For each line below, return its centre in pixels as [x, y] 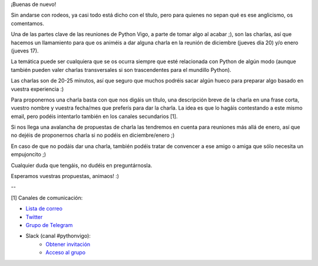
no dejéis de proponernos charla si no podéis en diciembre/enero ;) [93, 135]
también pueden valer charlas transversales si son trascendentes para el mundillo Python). [121, 70]
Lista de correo [44, 209]
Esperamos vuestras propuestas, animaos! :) [65, 176]
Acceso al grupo [65, 252]
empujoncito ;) [29, 155]
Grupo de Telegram [49, 225]
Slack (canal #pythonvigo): [58, 236]
